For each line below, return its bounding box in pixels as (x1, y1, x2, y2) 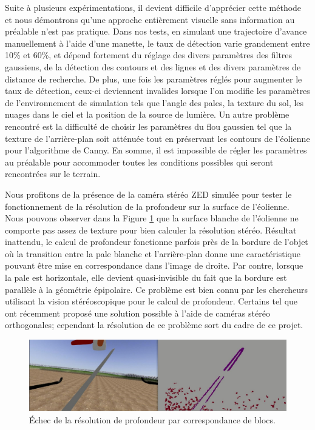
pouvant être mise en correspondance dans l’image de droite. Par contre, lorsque (5, 259, 303, 272)
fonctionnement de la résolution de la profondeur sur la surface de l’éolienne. (5, 200, 290, 212)
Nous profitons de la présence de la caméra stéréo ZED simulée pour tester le (5, 187, 292, 200)
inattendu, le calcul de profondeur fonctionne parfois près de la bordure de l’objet (5, 235, 308, 248)
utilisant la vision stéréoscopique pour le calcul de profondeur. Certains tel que (5, 295, 298, 307)
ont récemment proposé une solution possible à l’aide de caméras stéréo (5, 306, 270, 319)
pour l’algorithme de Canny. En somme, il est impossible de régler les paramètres (5, 144, 307, 156)
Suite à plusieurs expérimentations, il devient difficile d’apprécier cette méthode (5, 1, 302, 13)
